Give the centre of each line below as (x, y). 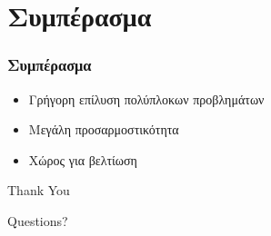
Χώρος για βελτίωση (83, 159)
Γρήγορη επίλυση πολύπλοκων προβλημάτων (146, 98)
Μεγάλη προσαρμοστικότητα (104, 129)
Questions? (38, 220)
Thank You (39, 190)
